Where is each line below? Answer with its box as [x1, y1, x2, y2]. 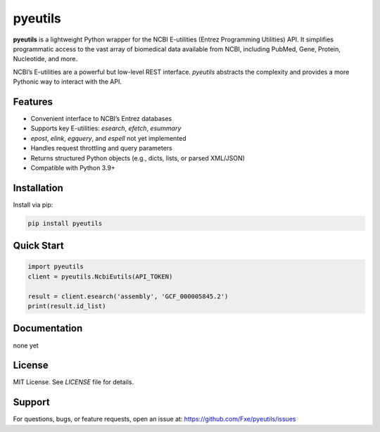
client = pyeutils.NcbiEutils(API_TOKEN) [27, 272, 173, 281]
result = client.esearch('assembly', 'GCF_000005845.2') [27, 292, 229, 300]
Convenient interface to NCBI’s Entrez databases [30, 115, 172, 123]
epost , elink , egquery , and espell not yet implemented [30, 134, 186, 142]
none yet [13, 341, 39, 350]
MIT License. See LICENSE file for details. [13, 378, 134, 386]
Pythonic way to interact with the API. [13, 77, 122, 86]
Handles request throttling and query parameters [30, 144, 172, 153]
